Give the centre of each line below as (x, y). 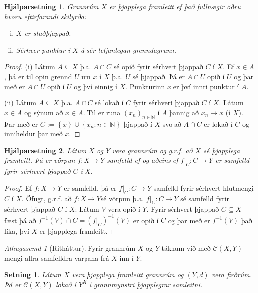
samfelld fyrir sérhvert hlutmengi (203, 187)
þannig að (184, 112)
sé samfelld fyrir (205, 198)
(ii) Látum (20, 103)
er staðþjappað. (48, 33)
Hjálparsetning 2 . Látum (45, 150)
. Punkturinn (145, 86)
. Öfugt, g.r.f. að (46, 198)
